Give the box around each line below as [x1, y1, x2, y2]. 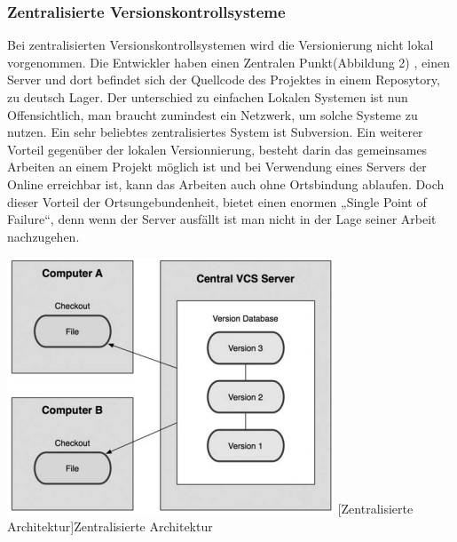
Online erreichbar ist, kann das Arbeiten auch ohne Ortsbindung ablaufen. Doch [7, 174, 445, 193]
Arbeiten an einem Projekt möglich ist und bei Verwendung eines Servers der [7, 157, 427, 176]
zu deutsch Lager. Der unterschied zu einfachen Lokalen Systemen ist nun [7, 88, 408, 106]
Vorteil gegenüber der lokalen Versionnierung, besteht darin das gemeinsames [7, 139, 428, 158]
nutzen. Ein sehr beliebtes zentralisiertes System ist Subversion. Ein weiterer [7, 123, 423, 141]
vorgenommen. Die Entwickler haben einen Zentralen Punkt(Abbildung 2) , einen [7, 52, 450, 71]
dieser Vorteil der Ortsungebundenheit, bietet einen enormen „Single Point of [7, 192, 427, 211]
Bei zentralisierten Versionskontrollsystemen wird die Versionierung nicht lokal [7, 36, 434, 54]
